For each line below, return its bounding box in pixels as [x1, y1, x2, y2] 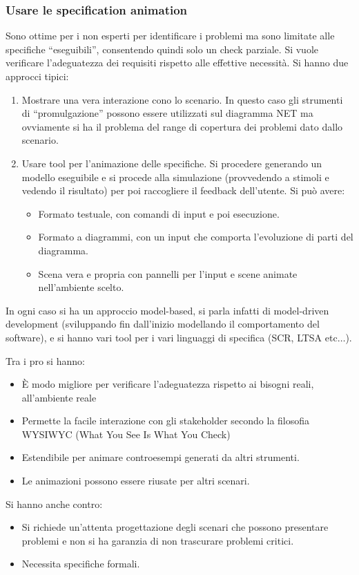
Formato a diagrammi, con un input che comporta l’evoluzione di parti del [38, 229, 353, 244]
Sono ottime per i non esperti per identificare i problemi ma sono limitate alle [6, 28, 335, 43]
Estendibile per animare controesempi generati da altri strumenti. [21, 450, 300, 464]
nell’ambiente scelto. [38, 280, 124, 294]
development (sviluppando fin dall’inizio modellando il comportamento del [6, 317, 320, 331]
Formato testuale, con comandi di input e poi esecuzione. [38, 206, 280, 220]
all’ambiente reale [21, 390, 97, 404]
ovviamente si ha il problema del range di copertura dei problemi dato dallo [21, 119, 343, 133]
